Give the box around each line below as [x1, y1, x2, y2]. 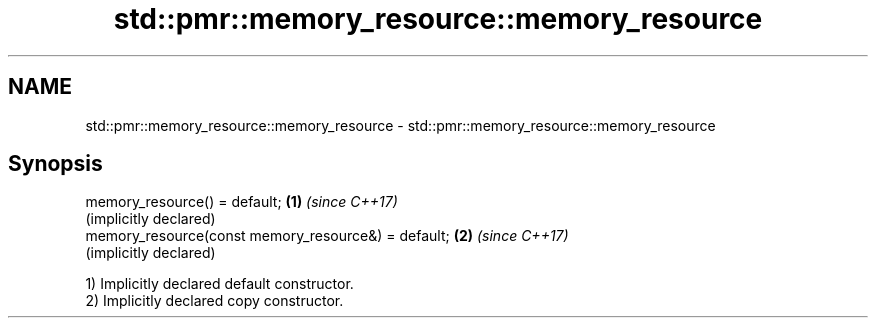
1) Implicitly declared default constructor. [85, 275, 354, 293]
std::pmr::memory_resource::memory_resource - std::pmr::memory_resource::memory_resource [85, 116, 716, 134]
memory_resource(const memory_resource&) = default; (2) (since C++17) [85, 227, 569, 245]
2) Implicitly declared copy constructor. [85, 292, 344, 310]
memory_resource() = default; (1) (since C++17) [85, 193, 398, 211]
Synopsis [8, 151, 103, 177]
